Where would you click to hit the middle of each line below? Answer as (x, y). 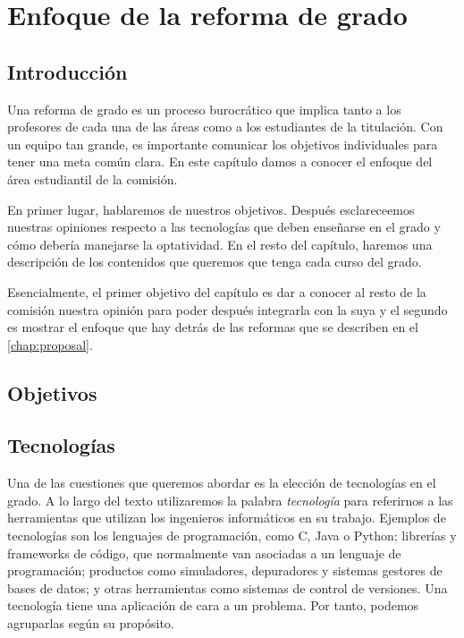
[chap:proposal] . (50, 344)
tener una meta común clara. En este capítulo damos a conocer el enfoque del (220, 162)
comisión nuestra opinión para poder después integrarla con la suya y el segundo (228, 309)
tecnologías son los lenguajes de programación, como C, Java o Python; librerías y (232, 536)
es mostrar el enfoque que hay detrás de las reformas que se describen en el (213, 327)
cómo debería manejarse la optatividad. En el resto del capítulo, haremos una (220, 244)
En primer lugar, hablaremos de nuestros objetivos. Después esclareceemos (211, 209)
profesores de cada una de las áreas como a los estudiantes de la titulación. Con (225, 127)
